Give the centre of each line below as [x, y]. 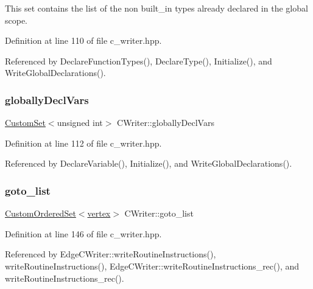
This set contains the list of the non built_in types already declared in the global [156, 8]
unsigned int [80, 123]
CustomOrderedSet [40, 213]
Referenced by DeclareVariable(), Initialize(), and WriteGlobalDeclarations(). [149, 163]
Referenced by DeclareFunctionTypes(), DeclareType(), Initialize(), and [139, 61]
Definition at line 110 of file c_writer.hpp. [83, 40]
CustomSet [25, 123]
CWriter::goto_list [159, 213]
